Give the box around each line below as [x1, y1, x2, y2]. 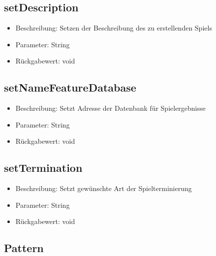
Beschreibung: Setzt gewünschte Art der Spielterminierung [15, 183, 192, 193]
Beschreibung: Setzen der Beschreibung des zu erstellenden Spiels [15, 23, 212, 33]
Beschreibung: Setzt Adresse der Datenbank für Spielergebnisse [15, 103, 206, 113]
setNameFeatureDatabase [4, 80, 136, 95]
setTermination [4, 160, 83, 175]
